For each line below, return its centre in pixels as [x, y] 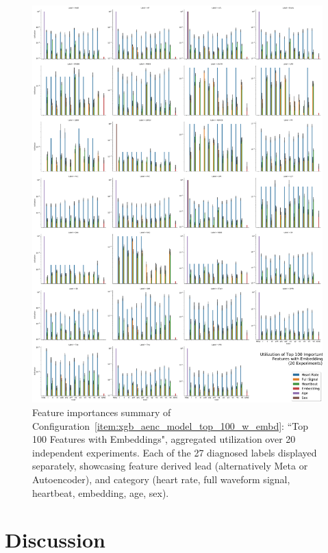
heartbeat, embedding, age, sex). [101, 492]
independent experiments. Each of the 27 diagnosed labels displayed [175, 452]
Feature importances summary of [102, 412]
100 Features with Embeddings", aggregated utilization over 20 [164, 439]
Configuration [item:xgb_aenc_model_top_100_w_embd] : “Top [170, 425]
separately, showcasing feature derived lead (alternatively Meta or [170, 466]
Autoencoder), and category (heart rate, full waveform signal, [161, 479]
